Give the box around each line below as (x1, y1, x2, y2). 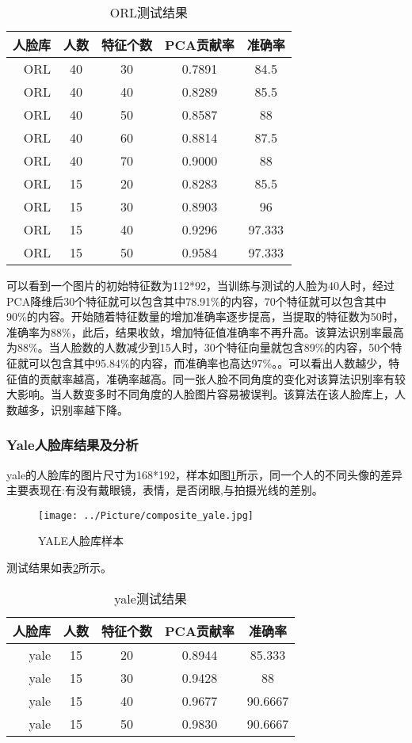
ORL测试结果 (109, 3, 189, 21)
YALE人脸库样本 (38, 532, 124, 549)
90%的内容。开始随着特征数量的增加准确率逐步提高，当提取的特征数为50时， (6, 308, 404, 325)
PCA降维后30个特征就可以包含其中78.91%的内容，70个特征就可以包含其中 (6, 292, 387, 309)
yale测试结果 (114, 589, 187, 608)
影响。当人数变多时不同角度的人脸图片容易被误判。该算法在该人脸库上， (17, 386, 395, 402)
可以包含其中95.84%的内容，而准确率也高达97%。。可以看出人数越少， (28, 354, 389, 371)
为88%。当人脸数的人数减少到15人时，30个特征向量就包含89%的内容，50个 (6, 339, 391, 356)
